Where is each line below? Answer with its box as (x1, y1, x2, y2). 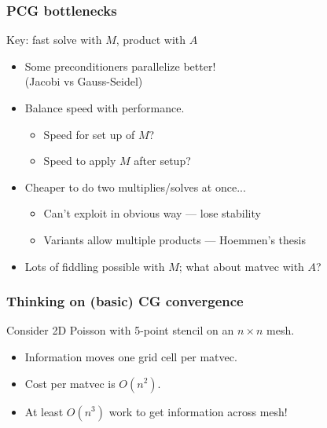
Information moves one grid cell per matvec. (24, 348, 237, 364)
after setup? (134, 152, 191, 169)
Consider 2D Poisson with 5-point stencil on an (6, 322, 234, 338)
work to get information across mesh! (108, 403, 288, 419)
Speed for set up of (43, 126, 135, 142)
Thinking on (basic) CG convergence (6, 291, 244, 311)
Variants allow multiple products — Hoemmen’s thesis (43, 231, 306, 247)
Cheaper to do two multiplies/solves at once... (24, 178, 246, 195)
